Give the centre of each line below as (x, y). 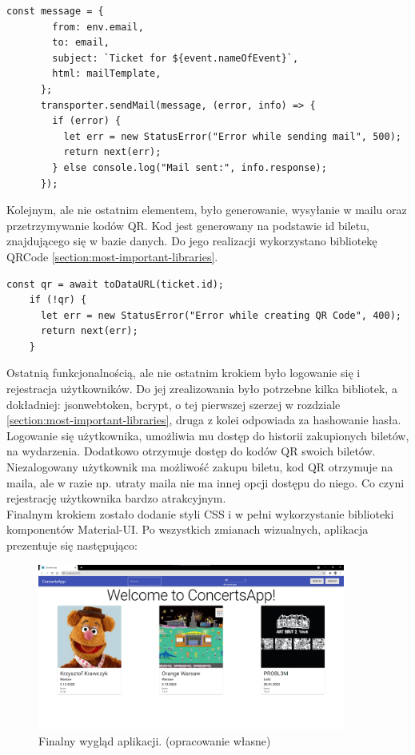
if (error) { (87, 121)
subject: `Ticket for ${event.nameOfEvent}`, (176, 58)
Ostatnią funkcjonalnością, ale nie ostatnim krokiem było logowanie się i (184, 373)
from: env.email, (98, 27)
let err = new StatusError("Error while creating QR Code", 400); (221, 315)
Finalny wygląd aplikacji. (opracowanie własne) (155, 740)
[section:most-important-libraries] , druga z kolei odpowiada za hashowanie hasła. (204, 420)
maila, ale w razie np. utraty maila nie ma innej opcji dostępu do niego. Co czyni (206, 482)
